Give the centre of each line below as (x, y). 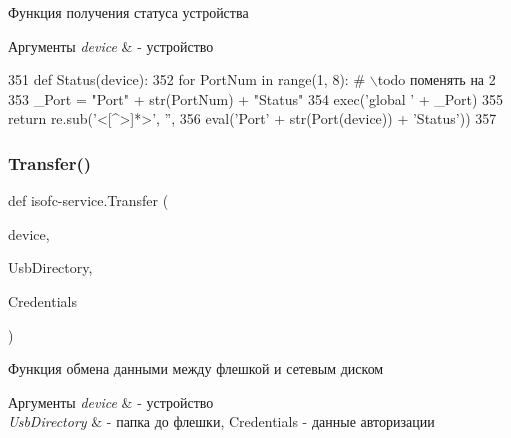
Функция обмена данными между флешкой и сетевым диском (196, 368)
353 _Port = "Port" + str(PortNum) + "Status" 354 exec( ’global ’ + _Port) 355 (256, 98)
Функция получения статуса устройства (128, 12)
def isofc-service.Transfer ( (88, 200)
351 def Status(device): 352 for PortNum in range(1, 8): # (187, 79)
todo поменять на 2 (436, 79)
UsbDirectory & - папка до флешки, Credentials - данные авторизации (221, 421)
